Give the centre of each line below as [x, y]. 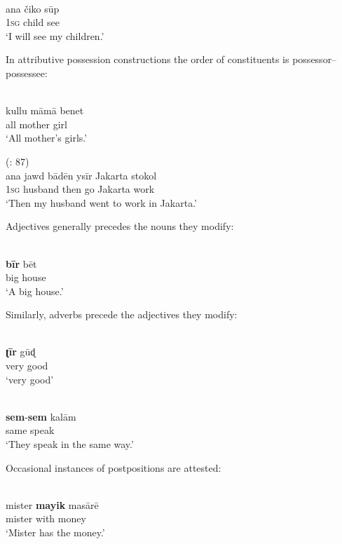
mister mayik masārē [52, 504]
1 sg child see [33, 22]
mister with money [46, 518]
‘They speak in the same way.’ [70, 444]
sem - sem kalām [41, 416]
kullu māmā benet [45, 110]
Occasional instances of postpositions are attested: [114, 467]
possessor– [315, 59]
